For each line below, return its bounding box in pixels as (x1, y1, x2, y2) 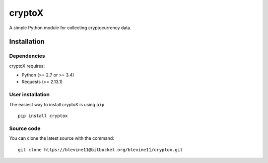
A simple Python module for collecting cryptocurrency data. (9, 25, 132, 31)
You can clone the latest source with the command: (9, 135, 114, 141)
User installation (9, 91, 50, 98)
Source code (9, 125, 41, 132)
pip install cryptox (18, 113, 68, 119)
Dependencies (9, 52, 46, 59)
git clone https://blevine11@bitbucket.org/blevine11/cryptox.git (18, 147, 183, 153)
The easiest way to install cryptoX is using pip (9, 101, 105, 107)
